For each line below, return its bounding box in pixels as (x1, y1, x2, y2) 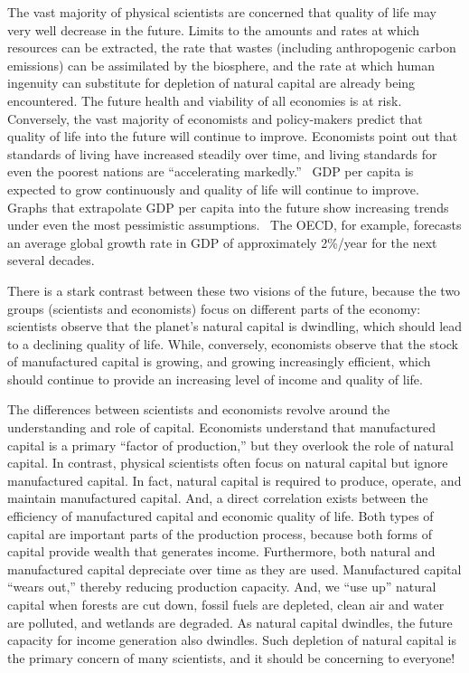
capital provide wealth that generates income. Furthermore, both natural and (7, 542, 436, 561)
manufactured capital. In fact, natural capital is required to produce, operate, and (7, 470, 462, 489)
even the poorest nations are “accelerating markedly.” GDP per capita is (7, 162, 414, 181)
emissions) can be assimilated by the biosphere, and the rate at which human (7, 55, 436, 74)
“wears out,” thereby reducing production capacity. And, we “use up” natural (7, 577, 436, 596)
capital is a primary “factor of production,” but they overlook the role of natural (7, 435, 454, 454)
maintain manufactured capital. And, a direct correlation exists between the (7, 488, 428, 507)
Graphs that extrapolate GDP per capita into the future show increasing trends (7, 197, 449, 216)
